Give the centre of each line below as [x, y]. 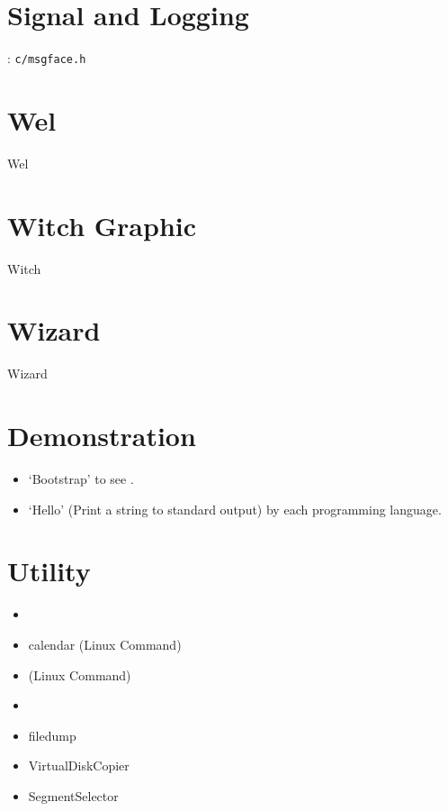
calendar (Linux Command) [105, 644]
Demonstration [102, 436]
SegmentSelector [73, 795]
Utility [49, 571]
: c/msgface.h [47, 58]
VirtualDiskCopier [79, 765]
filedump [52, 735]
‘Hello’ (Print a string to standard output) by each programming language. [235, 509]
